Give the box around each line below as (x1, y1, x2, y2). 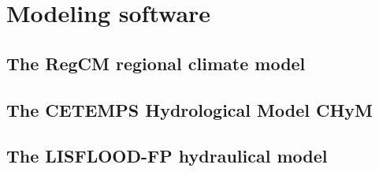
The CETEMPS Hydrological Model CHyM (6, 97, 373, 122)
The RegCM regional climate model (6, 50, 306, 75)
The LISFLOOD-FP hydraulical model (6, 144, 328, 168)
